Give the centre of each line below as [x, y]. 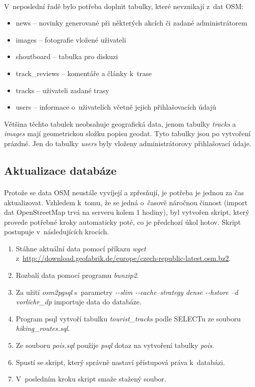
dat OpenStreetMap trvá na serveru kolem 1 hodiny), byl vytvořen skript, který [127, 212]
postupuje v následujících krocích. [57, 232]
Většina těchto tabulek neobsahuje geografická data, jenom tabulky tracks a [120, 123]
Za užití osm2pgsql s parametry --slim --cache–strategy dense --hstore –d [127, 292]
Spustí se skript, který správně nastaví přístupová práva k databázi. [120, 362]
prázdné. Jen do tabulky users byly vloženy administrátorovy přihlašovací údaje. [128, 143]
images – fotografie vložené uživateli [71, 39]
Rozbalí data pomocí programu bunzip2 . [77, 275]
